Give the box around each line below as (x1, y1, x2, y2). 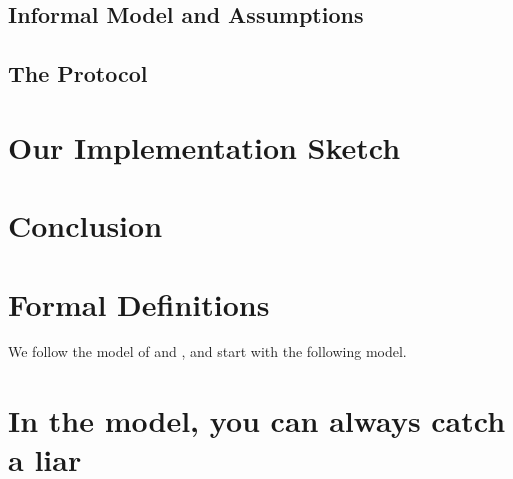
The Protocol (8, 58, 148, 89)
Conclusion (8, 205, 163, 246)
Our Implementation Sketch (8, 126, 401, 167)
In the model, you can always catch (8, 400, 506, 441)
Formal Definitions (8, 283, 270, 324)
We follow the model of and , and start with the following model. (8, 341, 407, 362)
